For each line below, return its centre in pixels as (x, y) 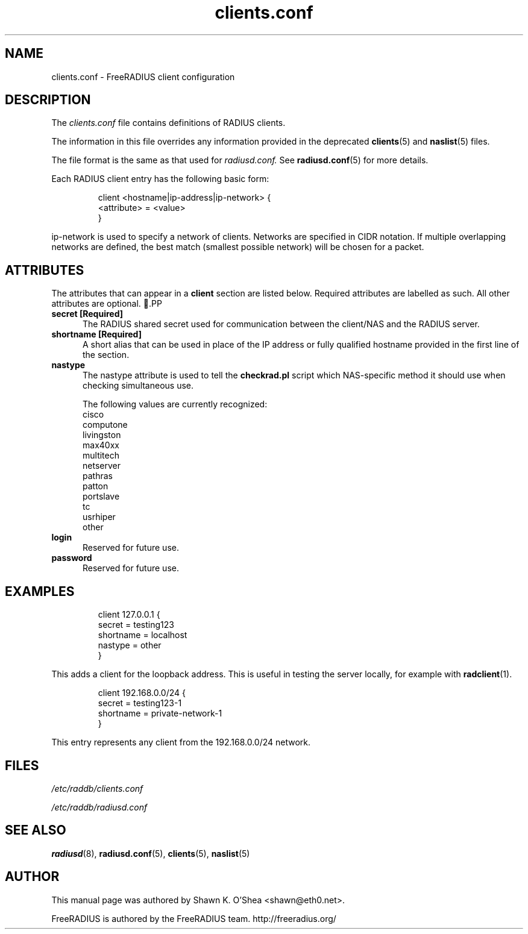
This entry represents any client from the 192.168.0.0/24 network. (181, 742)
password (72, 558)
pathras (98, 476)
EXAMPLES (40, 591)
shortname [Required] (96, 334)
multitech (101, 456)
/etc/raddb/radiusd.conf (99, 807)
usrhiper (99, 517)
